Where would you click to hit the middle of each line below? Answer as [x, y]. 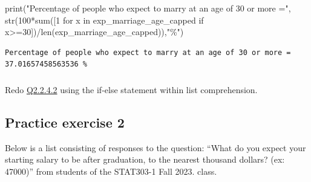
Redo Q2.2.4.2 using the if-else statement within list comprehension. [131, 89]
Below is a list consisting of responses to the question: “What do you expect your [155, 147]
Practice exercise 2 [65, 122]
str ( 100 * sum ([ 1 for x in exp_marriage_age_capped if [104, 20]
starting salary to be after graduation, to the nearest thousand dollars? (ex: [145, 159]
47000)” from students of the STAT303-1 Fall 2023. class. [111, 171]
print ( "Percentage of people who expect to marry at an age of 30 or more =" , [148, 8]
